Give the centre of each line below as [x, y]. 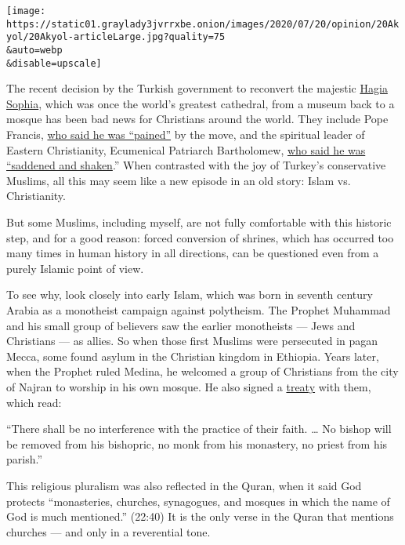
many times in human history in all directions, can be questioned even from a [193, 253]
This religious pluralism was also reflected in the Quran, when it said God [184, 485]
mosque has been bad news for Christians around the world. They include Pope [197, 119]
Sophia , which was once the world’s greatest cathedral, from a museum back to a [201, 103]
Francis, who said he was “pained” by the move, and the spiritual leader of [186, 134]
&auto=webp [34, 50]
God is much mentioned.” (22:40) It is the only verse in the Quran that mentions [200, 516]
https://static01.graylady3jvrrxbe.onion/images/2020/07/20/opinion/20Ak [203, 24]
